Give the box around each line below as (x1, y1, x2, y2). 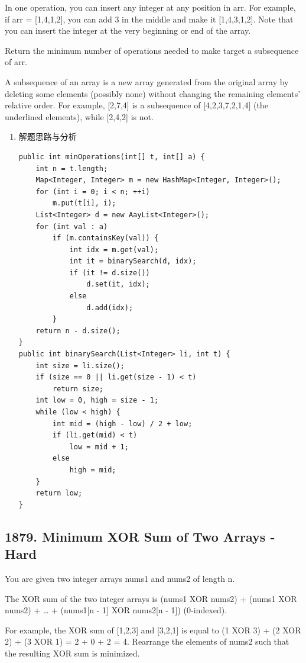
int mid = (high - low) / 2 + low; (53, 419, 193, 428)
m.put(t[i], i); (53, 199, 116, 208)
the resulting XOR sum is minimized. (5, 646, 140, 659)
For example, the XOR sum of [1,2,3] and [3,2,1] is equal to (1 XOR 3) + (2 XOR (5, 623, 301, 636)
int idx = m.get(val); (69, 245, 159, 254)
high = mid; (69, 465, 116, 474)
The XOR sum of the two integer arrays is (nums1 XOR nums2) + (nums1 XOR (5, 592, 297, 604)
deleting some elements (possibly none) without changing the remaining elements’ (5, 87, 301, 99)
